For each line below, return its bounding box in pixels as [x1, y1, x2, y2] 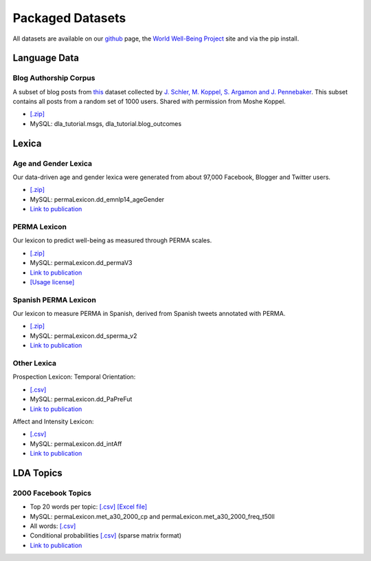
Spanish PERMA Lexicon [12, 295, 96, 304]
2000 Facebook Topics [12, 488, 92, 498]
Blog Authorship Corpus [12, 73, 95, 83]
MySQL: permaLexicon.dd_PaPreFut [30, 395, 133, 403]
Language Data [12, 52, 79, 64]
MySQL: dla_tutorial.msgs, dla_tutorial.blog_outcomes [30, 119, 182, 127]
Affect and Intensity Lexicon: [12, 417, 94, 425]
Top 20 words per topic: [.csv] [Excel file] [30, 502, 148, 511]
